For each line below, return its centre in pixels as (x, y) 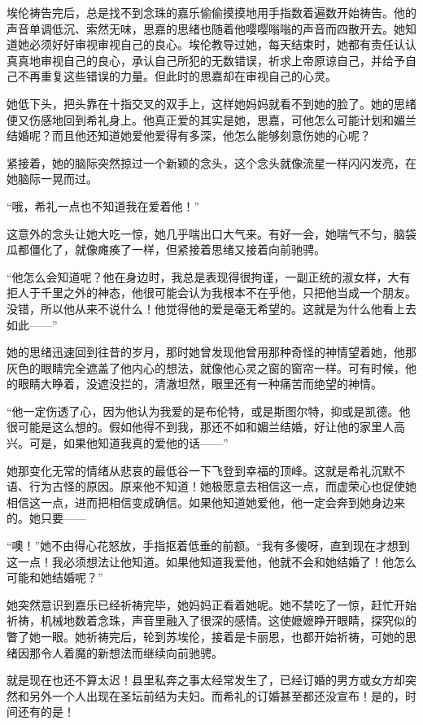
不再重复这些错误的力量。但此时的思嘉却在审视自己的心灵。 (177, 76)
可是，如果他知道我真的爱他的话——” (129, 443)
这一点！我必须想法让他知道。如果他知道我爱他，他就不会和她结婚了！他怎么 (211, 561)
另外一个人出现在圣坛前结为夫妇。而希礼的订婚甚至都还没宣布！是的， (217, 695)
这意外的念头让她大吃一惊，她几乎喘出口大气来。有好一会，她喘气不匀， (200, 233)
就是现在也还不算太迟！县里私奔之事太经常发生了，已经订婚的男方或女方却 (206, 680)
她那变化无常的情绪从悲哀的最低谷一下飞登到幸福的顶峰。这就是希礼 (189, 470)
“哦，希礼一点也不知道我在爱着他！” (103, 205)
